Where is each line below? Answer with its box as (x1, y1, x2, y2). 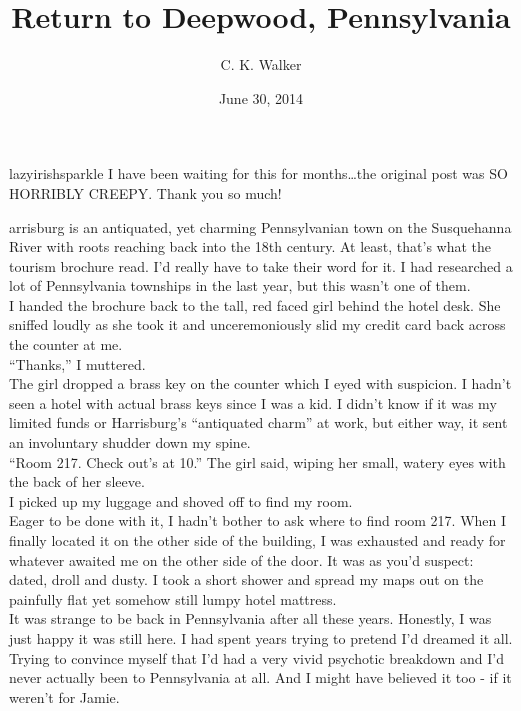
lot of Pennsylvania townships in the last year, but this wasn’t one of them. (9, 275, 471, 296)
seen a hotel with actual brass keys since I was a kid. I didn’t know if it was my (9, 392, 497, 413)
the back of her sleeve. (9, 471, 145, 492)
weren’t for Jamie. (9, 686, 120, 707)
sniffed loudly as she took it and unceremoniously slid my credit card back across (9, 314, 506, 335)
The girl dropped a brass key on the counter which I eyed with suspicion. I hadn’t (9, 373, 512, 394)
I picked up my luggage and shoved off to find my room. (9, 490, 353, 511)
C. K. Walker (220, 54, 302, 75)
